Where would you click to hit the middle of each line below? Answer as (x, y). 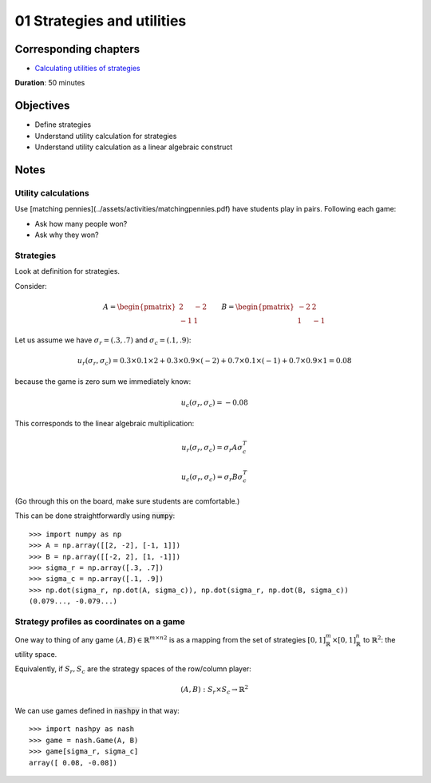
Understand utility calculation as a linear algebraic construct (134, 147)
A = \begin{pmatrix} (139, 306)
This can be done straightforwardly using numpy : (95, 516)
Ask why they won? (67, 235)
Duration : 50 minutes (50, 83)
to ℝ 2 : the (380, 640)
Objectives (42, 106)
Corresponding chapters (77, 49)
